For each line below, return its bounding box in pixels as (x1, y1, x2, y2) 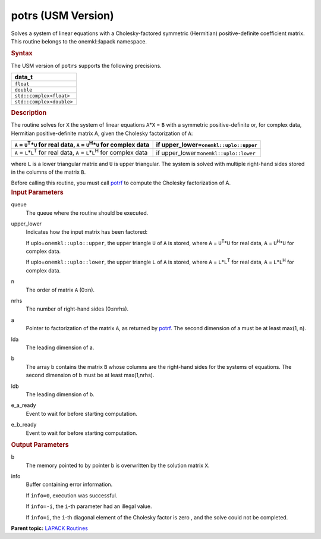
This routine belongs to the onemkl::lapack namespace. (11, 37, 147, 45)
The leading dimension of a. (26, 344, 95, 351)
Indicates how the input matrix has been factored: (26, 228, 148, 236)
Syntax (11, 49, 33, 58)
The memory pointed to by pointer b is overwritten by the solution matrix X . (26, 462, 210, 469)
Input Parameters (11, 188, 64, 196)
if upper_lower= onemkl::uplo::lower (156, 149, 256, 157)
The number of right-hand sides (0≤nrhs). (26, 305, 129, 312)
